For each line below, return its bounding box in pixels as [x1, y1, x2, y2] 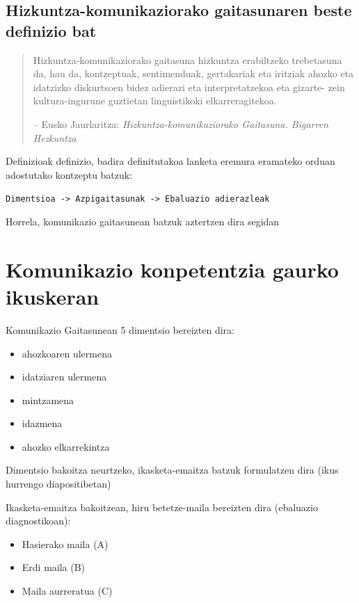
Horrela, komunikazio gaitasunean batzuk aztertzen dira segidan [6, 214, 280, 228]
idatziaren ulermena [22, 369, 107, 384]
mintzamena [22, 392, 74, 407]
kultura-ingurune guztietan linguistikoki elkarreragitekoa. [33, 93, 277, 108]
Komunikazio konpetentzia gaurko [6, 255, 339, 283]
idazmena [22, 416, 63, 431]
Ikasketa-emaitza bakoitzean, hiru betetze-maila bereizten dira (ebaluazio [6, 499, 318, 514]
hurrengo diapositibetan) [6, 476, 111, 491]
